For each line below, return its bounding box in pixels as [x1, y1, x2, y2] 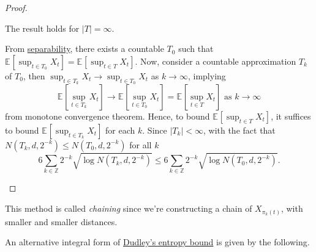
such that [178, 42, 214, 55]
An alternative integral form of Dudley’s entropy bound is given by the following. [5, 236, 310, 248]
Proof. [5, 1, 28, 13]
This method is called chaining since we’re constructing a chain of [5, 202, 252, 215]
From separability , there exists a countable [5, 42, 164, 55]
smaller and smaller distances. [5, 215, 118, 228]
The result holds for [5, 21, 80, 34]
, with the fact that [203, 123, 276, 136]
